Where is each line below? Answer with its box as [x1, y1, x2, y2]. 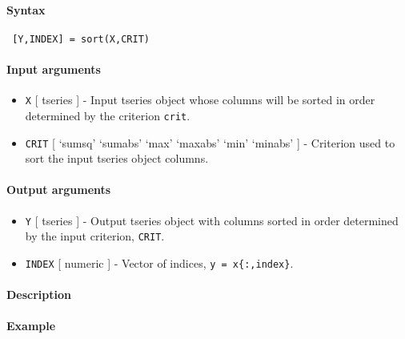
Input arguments [6, 61, 101, 78]
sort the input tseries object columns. [25, 150, 209, 167]
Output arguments [6, 181, 111, 198]
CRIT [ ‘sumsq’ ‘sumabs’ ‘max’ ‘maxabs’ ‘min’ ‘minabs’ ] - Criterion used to [25, 134, 395, 151]
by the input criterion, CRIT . [25, 228, 165, 244]
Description [6, 286, 72, 303]
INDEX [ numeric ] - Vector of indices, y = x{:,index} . [25, 254, 294, 271]
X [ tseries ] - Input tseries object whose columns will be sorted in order [25, 91, 375, 108]
